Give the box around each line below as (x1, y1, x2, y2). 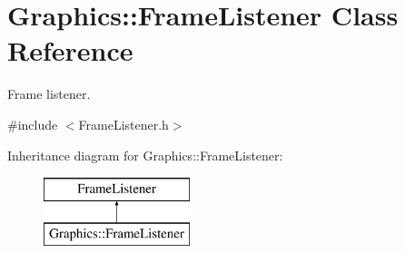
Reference (7, 32, 133, 69)
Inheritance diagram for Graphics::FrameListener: (7, 145, 283, 164)
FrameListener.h (78, 114, 169, 133)
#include (7, 114, 58, 133)
